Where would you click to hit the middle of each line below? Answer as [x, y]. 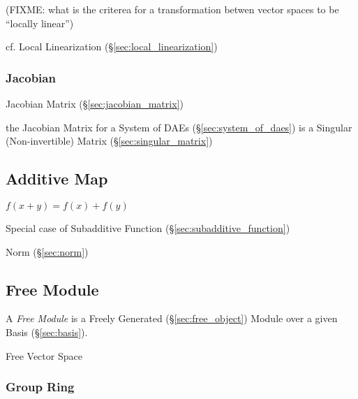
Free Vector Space [44, 355]
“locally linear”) [40, 23]
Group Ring [40, 387]
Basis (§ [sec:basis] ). [47, 332]
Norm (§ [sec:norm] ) [47, 251]
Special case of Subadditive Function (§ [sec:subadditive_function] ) [148, 227]
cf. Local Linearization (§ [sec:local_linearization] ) [112, 46]
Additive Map [57, 179]
